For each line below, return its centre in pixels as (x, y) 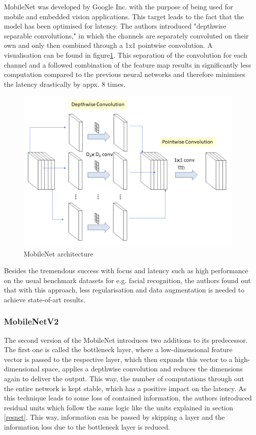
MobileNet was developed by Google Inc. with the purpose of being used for (119, 6)
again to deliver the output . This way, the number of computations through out (124, 378)
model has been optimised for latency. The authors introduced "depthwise (115, 26)
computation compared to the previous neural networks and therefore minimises (125, 74)
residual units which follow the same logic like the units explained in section (119, 407)
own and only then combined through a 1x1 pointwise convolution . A (108, 45)
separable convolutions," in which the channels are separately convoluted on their (126, 35)
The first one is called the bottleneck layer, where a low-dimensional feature (118, 349)
